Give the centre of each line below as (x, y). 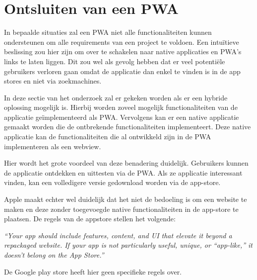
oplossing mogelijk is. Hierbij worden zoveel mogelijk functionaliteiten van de (121, 107)
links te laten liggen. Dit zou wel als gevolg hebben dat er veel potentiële (115, 61)
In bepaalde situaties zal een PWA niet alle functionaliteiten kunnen (108, 32)
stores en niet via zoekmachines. (53, 81)
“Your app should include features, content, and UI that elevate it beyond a (118, 235)
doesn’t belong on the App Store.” (54, 255)
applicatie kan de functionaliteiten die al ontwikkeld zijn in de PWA (108, 137)
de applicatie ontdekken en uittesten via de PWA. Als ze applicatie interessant (123, 172)
